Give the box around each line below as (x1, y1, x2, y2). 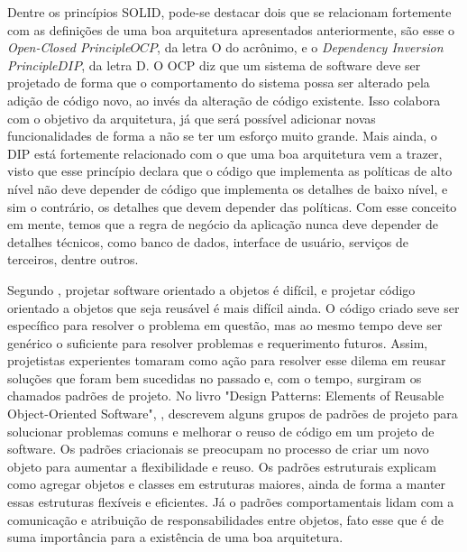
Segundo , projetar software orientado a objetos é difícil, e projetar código (7, 280, 416, 299)
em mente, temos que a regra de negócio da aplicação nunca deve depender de (7, 215, 439, 234)
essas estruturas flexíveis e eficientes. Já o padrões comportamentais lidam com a (7, 492, 454, 511)
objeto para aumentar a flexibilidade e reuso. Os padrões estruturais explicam (7, 456, 436, 475)
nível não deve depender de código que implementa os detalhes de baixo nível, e (7, 179, 448, 198)
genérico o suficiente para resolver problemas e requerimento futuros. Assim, (7, 333, 428, 352)
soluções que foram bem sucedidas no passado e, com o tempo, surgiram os (7, 368, 422, 387)
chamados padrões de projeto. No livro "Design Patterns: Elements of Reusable (7, 386, 444, 405)
